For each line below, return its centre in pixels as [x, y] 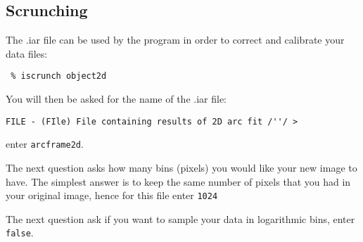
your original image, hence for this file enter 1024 [112, 195]
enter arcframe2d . [45, 144]
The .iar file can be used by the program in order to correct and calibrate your [175, 40]
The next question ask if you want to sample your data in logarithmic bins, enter [180, 218]
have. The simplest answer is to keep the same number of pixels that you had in [178, 181]
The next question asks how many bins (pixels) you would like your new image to [181, 167]
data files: [27, 53]
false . [20, 233]
